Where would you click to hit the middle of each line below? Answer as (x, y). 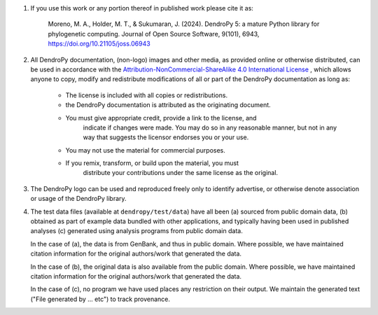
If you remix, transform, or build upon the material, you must (152, 163)
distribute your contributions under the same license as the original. (181, 173)
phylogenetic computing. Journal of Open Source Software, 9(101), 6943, (154, 34)
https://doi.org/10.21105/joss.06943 (99, 44)
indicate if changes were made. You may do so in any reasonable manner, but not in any (210, 127)
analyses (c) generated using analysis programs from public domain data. (136, 231)
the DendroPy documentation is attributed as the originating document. (168, 105)
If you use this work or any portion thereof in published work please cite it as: (142, 8)
